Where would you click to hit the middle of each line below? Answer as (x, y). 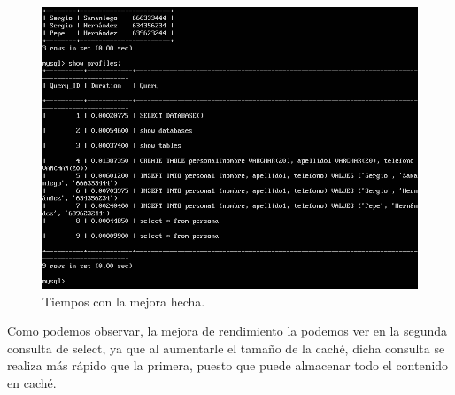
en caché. (32, 382)
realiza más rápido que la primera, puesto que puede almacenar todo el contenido (228, 365)
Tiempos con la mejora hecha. (124, 301)
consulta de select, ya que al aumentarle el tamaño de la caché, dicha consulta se (226, 348)
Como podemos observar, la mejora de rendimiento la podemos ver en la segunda (227, 331)
